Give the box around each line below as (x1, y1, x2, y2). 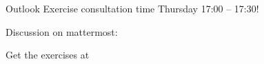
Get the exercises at (6, 47, 90, 62)
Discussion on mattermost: (6, 24, 118, 39)
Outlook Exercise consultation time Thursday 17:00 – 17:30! (6, 1, 259, 15)
